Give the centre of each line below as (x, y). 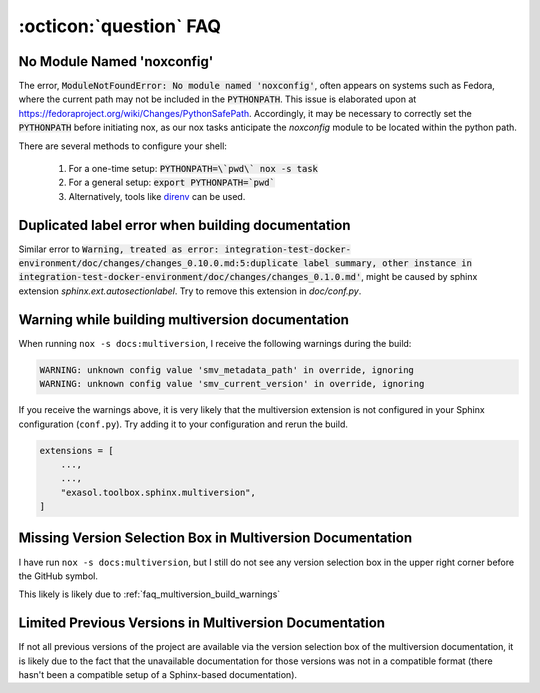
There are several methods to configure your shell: (122, 146)
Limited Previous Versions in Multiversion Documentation (201, 623)
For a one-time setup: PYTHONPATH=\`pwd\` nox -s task (193, 169)
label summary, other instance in (387, 263)
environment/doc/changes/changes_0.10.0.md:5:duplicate (158, 263)
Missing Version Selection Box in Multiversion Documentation (215, 538)
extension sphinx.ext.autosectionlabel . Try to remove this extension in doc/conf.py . (190, 291)
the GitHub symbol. (58, 576)
